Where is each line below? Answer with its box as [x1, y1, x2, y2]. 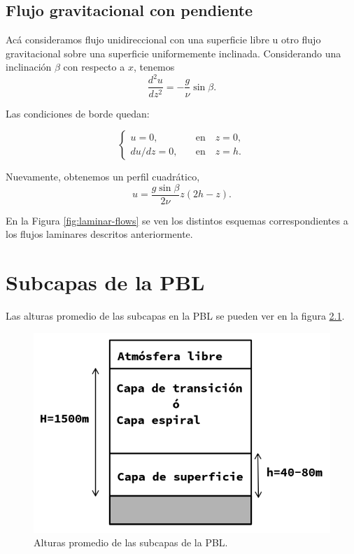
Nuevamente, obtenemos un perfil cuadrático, [6, 169, 200, 184]
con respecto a [63, 59, 125, 74]
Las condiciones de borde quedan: [6, 106, 150, 120]
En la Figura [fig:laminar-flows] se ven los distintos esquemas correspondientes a [6, 213, 348, 227]
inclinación [6, 59, 52, 74]
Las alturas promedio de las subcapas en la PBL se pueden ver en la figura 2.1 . [6, 308, 345, 323]
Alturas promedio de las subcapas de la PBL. [34, 535, 228, 550]
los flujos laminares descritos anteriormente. [6, 227, 193, 241]
